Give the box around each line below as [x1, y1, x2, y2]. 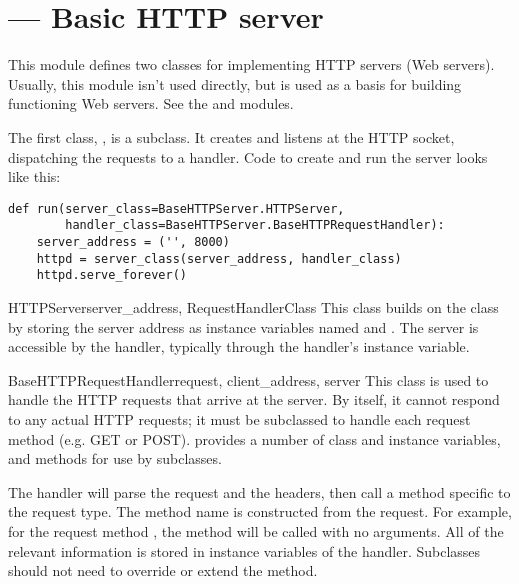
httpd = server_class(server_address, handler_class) [36, 251, 402, 266]
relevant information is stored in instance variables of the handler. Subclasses [8, 540, 481, 561]
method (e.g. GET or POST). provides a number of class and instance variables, [8, 428, 501, 449]
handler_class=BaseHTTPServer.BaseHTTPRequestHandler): [65, 218, 445, 233]
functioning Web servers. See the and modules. [8, 93, 294, 114]
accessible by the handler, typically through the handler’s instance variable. [8, 336, 470, 357]
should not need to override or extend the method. [8, 560, 318, 581]
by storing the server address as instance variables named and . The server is [8, 316, 479, 337]
